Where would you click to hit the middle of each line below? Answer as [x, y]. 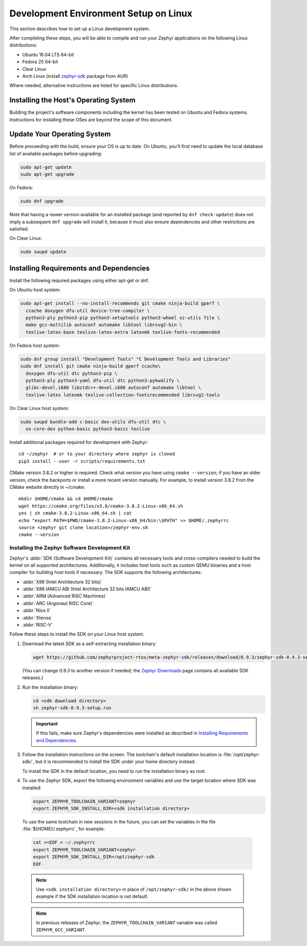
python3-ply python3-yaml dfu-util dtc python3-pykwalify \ [103, 380]
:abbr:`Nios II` [37, 610]
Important [47, 724]
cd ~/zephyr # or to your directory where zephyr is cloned [97, 454]
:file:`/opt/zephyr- [242, 755]
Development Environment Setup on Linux [101, 13]
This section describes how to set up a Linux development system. [80, 29]
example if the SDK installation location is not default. [92, 896]
